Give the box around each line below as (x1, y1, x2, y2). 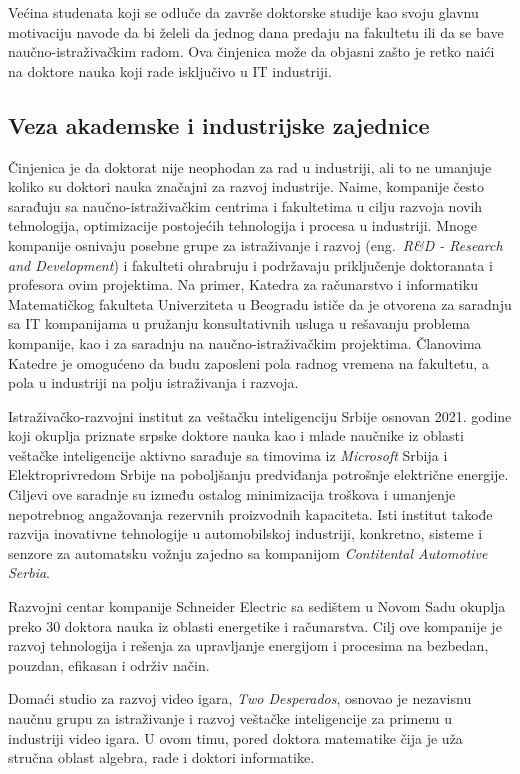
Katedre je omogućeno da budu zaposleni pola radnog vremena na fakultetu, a (8, 352, 489, 373)
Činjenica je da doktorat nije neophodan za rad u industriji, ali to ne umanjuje (8, 156, 492, 177)
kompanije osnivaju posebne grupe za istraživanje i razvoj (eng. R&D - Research (8, 234, 503, 255)
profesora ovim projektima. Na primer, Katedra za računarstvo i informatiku (8, 274, 478, 295)
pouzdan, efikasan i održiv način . (8, 654, 210, 675)
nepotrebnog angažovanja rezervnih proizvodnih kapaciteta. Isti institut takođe (8, 503, 493, 524)
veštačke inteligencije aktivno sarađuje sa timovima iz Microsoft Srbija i (8, 444, 448, 465)
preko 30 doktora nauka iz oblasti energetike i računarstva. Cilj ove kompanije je (8, 615, 502, 636)
